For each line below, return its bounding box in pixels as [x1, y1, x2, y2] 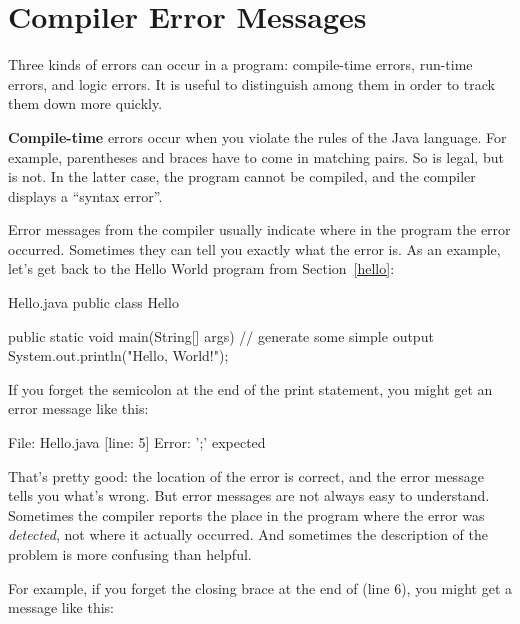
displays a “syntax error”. [8, 185, 163, 206]
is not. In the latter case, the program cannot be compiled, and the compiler [8, 166, 476, 187]
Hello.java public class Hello [8, 292, 179, 313]
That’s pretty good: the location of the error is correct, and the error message [8, 465, 484, 486]
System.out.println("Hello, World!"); [8, 345, 229, 366]
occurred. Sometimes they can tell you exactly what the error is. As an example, [8, 238, 501, 259]
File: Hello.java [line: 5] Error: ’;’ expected [8, 432, 266, 453]
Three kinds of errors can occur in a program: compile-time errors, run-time [8, 54, 473, 75]
